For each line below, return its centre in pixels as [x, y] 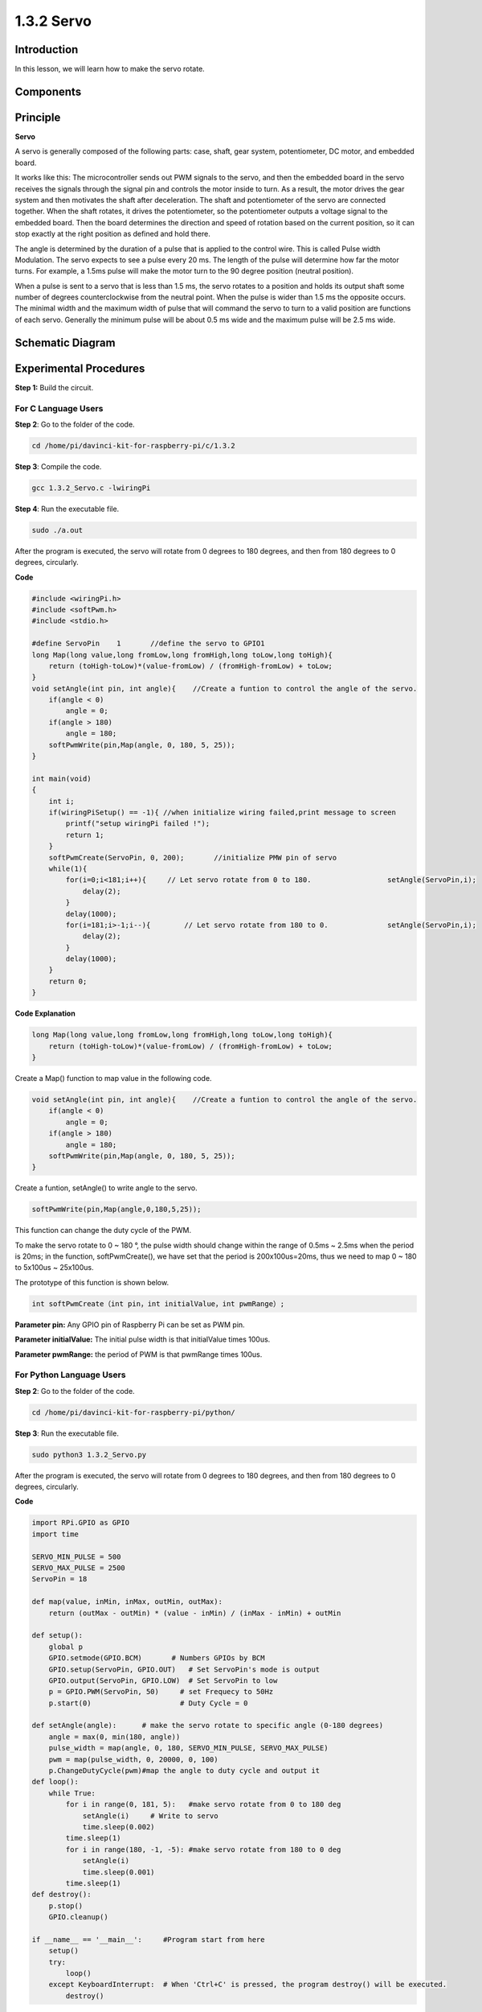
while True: [72, 1793]
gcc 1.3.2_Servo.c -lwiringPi [91, 488]
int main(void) [61, 778]
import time [55, 1534]
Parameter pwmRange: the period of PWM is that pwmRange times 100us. [139, 1354]
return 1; [85, 835]
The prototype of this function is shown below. [92, 1282]
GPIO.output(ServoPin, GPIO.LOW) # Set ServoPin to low [163, 1680]
